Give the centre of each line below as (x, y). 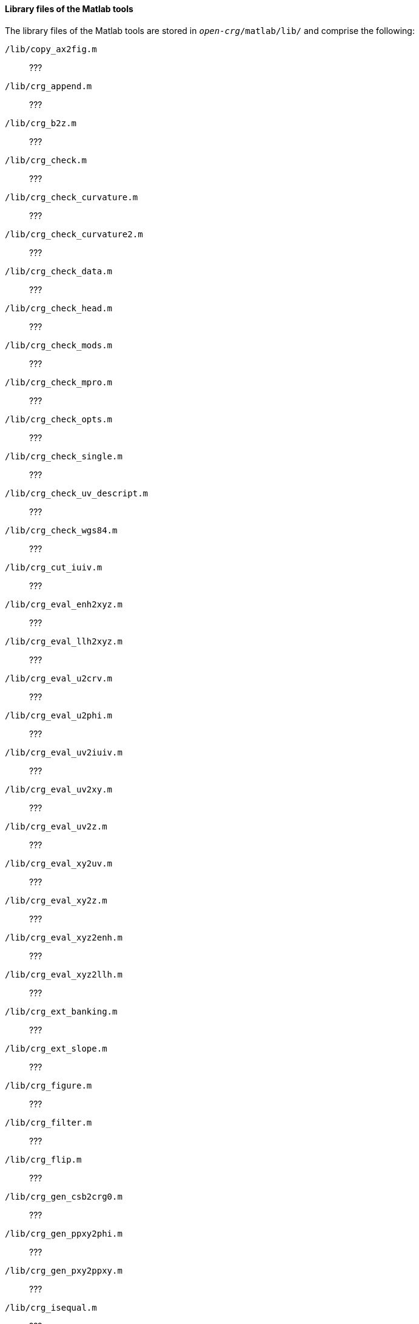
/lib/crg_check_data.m (59, 271)
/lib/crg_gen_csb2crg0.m (64, 1196)
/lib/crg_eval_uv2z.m (56, 826)
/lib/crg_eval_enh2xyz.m (64, 604)
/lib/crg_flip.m (43, 1159)
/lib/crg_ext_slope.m (56, 1048)
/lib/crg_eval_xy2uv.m (59, 863)
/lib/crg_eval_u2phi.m (59, 715)
